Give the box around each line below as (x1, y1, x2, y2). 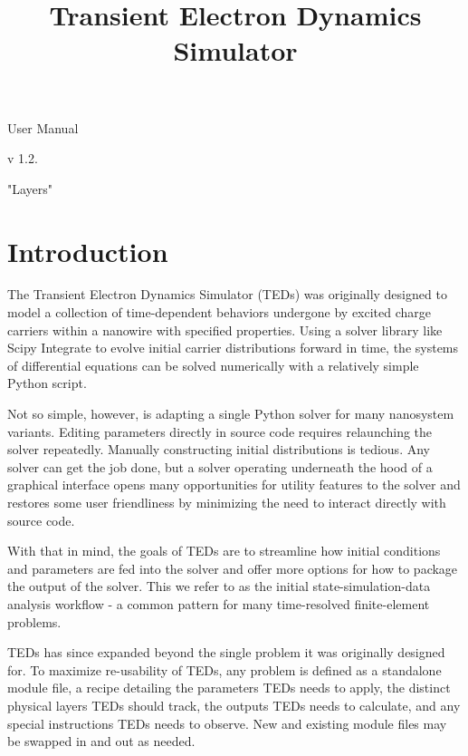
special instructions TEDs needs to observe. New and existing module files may (7, 713, 447, 732)
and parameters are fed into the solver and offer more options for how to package (7, 558, 458, 577)
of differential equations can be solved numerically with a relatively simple (7, 355, 419, 374)
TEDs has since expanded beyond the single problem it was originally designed (7, 643, 445, 662)
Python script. (7, 373, 87, 393)
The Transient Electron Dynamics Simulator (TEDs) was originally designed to (7, 285, 447, 304)
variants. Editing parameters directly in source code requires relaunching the (7, 422, 433, 441)
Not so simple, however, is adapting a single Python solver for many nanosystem (7, 404, 454, 423)
